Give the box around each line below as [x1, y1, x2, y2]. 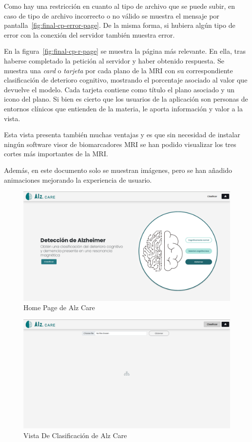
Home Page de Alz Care [23, 302, 95, 313]
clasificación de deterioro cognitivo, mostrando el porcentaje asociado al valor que [4, 75, 248, 85]
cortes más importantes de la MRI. [4, 148, 108, 159]
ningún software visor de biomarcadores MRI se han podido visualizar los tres [4, 139, 236, 149]
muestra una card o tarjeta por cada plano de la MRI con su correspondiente [4, 65, 233, 75]
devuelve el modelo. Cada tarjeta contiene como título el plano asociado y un [4, 84, 234, 94]
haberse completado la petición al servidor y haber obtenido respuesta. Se [4, 55, 225, 65]
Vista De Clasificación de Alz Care [23, 430, 127, 441]
